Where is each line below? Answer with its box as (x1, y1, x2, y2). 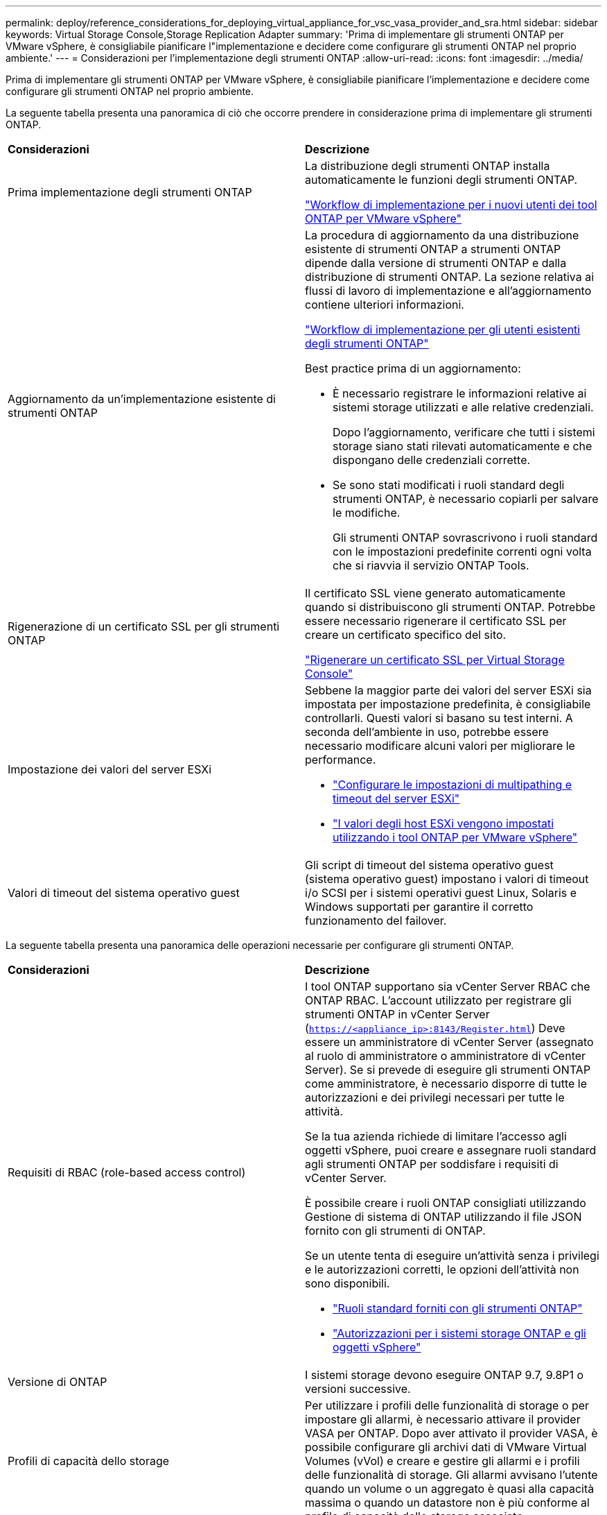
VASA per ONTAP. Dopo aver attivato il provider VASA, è (305, 1426, 598, 1440)
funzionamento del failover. (305, 914, 447, 927)
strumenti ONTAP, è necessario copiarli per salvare (333, 492, 599, 506)
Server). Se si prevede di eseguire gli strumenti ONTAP (305, 1063, 591, 1077)
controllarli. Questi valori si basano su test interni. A (305, 711, 573, 725)
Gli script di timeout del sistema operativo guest (305, 858, 554, 872)
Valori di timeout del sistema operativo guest (8, 886, 240, 900)
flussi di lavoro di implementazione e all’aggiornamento (305, 284, 592, 298)
